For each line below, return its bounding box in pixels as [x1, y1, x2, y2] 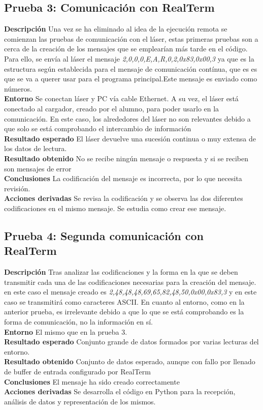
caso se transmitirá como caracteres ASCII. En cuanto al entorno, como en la [4, 296, 245, 307]
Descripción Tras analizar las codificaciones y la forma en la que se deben [4, 267, 238, 277]
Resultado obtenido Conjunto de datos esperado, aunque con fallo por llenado [4, 356, 255, 367]
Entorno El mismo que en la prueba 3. [4, 326, 127, 337]
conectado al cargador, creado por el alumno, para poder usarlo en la [4, 103, 219, 113]
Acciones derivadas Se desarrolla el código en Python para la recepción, [4, 386, 236, 397]
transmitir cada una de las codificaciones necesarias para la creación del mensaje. [4, 276, 256, 287]
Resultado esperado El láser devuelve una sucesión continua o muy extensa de [4, 133, 256, 143]
